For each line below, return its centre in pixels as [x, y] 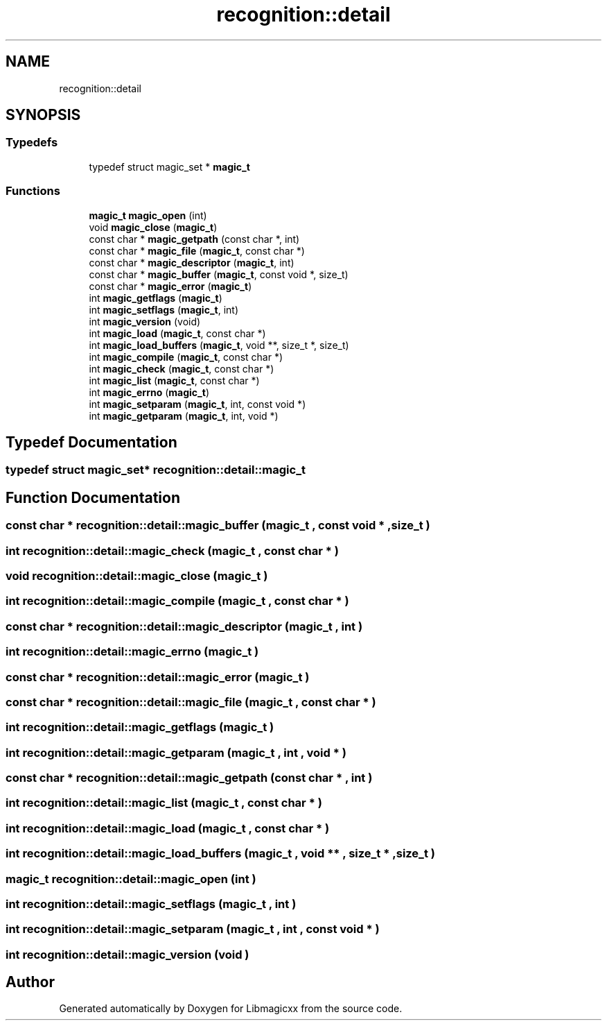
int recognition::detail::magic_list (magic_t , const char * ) [164, 803]
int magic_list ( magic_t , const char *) [174, 380]
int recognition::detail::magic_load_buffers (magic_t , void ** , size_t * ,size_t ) [220, 854]
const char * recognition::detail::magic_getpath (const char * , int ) [189, 778]
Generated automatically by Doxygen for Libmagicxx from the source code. [231, 1009]
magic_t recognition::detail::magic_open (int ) [131, 879]
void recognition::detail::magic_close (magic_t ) [137, 576]
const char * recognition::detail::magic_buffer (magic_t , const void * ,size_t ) [218, 525]
